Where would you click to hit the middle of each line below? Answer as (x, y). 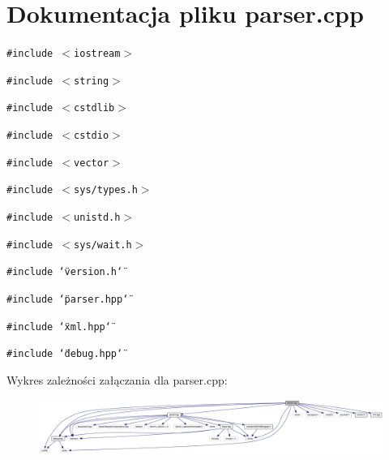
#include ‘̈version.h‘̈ (65, 272)
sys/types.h (106, 190)
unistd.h (97, 218)
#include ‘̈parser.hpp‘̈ (68, 300)
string (92, 81)
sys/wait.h (103, 245)
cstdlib (94, 108)
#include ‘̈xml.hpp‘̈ (59, 327)
